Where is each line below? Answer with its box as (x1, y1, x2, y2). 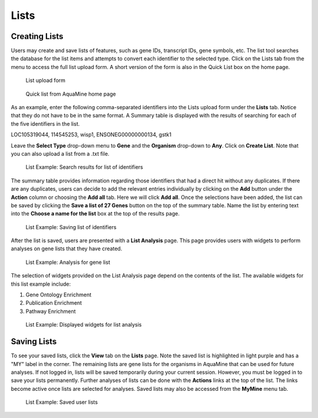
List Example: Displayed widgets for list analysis (25, 321, 142, 328)
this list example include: (11, 280, 71, 288)
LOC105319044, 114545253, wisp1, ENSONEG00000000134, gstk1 (11, 131, 172, 138)
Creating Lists (11, 31, 64, 41)
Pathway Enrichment (25, 308, 76, 315)
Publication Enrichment (25, 299, 82, 306)
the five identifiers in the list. (11, 120, 80, 127)
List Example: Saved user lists (25, 399, 98, 406)
